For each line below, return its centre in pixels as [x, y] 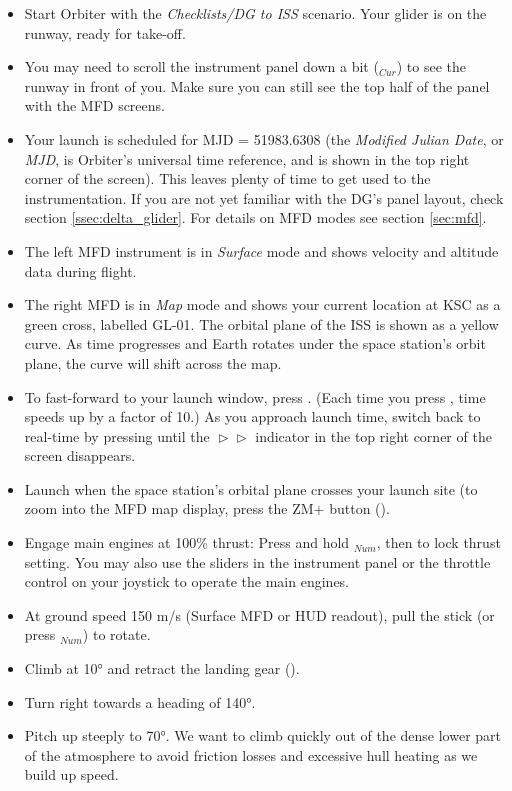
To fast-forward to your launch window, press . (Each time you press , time [255, 396]
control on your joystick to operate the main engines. [187, 581]
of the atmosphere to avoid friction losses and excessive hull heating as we [251, 754]
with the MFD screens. [94, 105]
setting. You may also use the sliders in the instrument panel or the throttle [257, 561]
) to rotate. [116, 634]
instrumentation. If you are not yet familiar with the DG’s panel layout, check [264, 197]
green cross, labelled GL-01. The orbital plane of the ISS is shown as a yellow [261, 323]
